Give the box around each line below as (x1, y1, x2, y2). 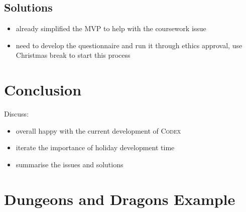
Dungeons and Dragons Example (4, 188, 235, 209)
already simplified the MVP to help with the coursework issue (16, 23, 206, 34)
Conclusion (4, 79, 82, 100)
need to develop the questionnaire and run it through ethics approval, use (16, 40, 242, 50)
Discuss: (4, 109, 29, 119)
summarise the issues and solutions (16, 159, 124, 169)
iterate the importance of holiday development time (16, 142, 175, 153)
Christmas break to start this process (16, 50, 131, 60)
